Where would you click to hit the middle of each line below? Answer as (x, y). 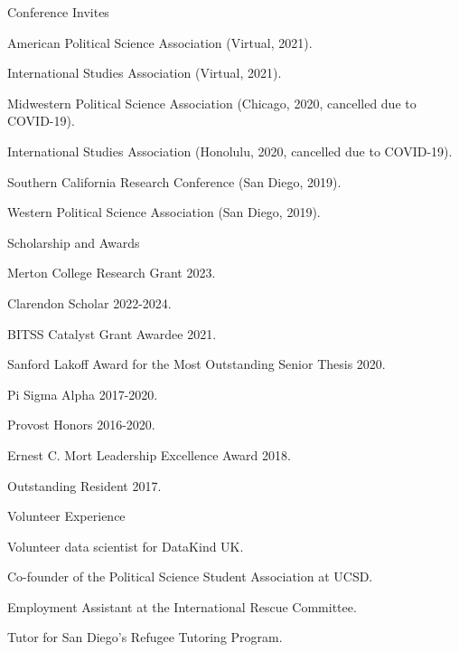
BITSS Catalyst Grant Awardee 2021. (112, 333)
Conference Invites (58, 12)
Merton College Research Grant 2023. (112, 273)
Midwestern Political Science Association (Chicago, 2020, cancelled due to (212, 103)
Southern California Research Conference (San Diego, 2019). (174, 181)
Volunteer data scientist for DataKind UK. (126, 546)
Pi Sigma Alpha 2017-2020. (83, 394)
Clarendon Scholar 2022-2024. (89, 302)
